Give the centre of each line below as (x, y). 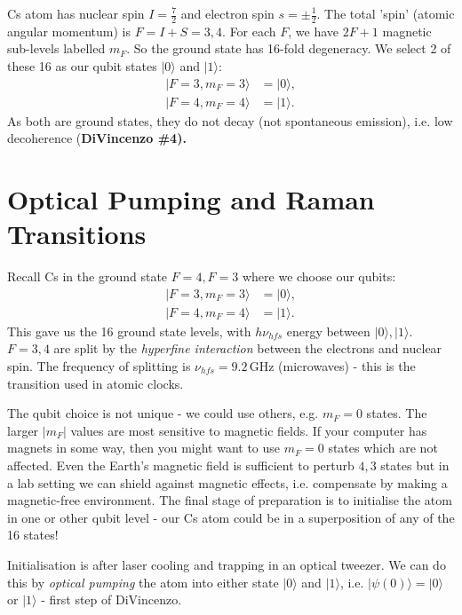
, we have (314, 31)
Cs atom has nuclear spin (76, 13)
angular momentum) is (69, 31)
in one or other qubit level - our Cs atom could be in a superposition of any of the (231, 517)
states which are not (383, 448)
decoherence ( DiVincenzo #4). (97, 138)
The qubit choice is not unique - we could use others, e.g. (163, 413)
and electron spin (227, 13)
